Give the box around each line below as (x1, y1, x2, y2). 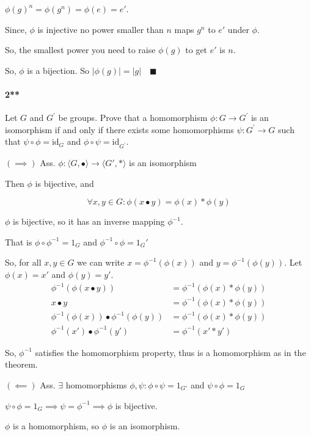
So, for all (5, 256, 42, 269)
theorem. (5, 358, 38, 371)
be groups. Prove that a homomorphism (58, 111, 208, 124)
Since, (5, 23, 27, 35)
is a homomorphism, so (13, 420, 100, 432)
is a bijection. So (27, 64, 89, 76)
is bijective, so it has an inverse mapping (13, 215, 165, 228)
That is (5, 235, 32, 248)
